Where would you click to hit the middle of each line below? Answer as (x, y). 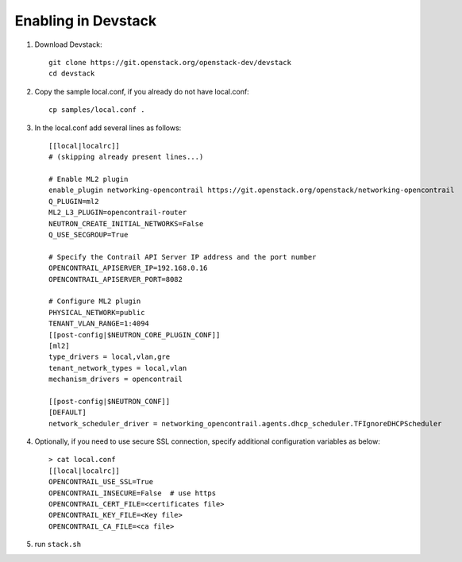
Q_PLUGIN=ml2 (74, 201)
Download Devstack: (68, 44)
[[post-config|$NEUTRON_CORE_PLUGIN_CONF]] (135, 335)
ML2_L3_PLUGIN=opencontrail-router (118, 213)
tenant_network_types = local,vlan (118, 368)
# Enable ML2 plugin (89, 179)
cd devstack (72, 74)
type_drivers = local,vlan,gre (110, 357)
